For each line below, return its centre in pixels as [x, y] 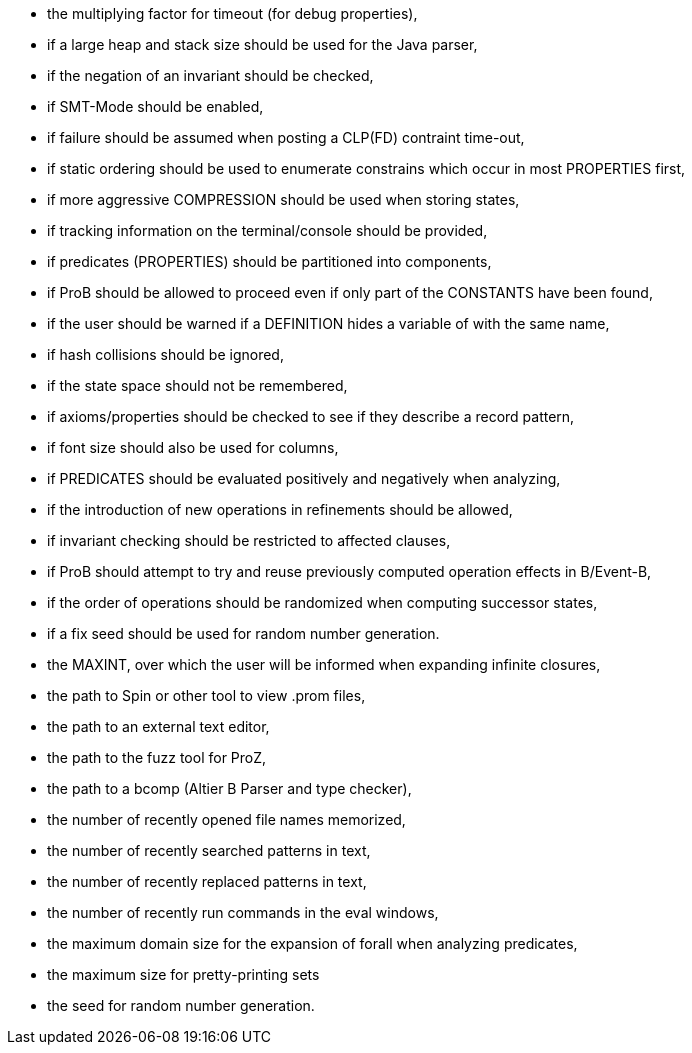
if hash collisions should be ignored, [165, 354]
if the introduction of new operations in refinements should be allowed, [280, 509]
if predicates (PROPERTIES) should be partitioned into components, [269, 261]
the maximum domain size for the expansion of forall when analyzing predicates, [312, 943]
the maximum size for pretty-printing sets [183, 974]
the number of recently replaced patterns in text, [207, 881]
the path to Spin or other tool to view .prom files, [206, 695]
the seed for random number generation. [181, 1005]
